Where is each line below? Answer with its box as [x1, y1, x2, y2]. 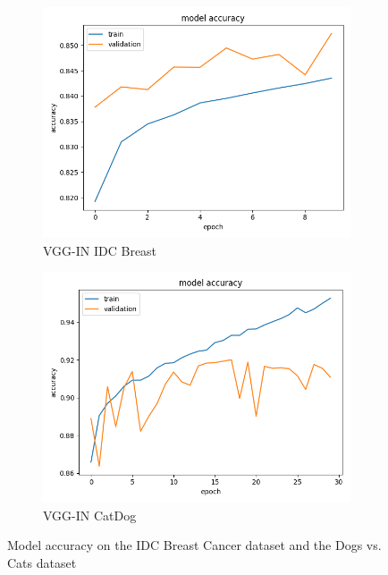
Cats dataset [7, 553, 77, 571]
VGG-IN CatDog [43, 505, 137, 524]
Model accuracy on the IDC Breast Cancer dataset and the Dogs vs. [7, 536, 382, 554]
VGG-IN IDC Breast [43, 241, 157, 259]
